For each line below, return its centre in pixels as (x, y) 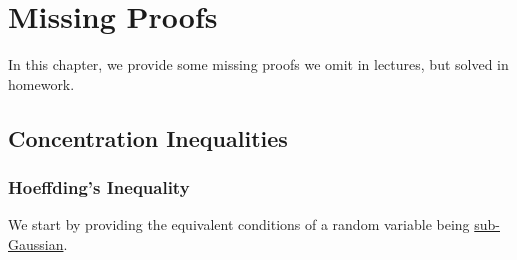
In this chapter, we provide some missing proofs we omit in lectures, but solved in (258, 64)
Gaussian (36, 243)
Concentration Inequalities (148, 137)
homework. (41, 83)
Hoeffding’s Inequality (99, 187)
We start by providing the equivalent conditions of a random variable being (239, 224)
